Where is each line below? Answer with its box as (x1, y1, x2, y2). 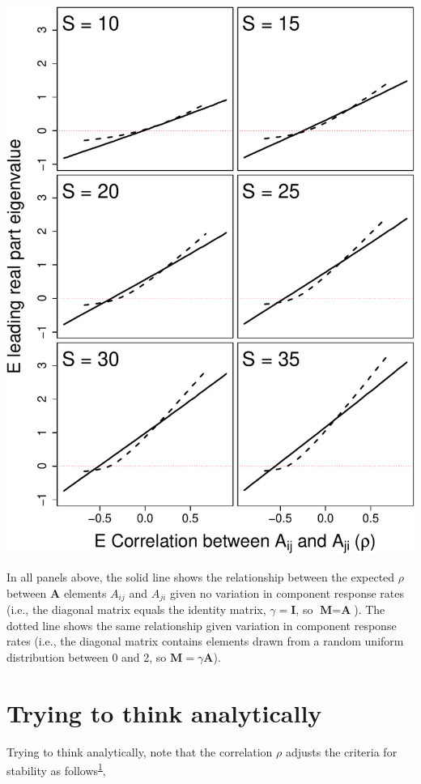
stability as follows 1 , (6, 760, 106, 778)
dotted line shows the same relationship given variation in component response (6, 616, 397, 633)
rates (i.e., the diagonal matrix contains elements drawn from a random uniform (6, 633, 404, 650)
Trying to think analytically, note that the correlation (6, 743, 273, 760)
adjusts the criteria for (285, 743, 398, 760)
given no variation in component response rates (170, 584, 405, 601)
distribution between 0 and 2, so (6, 648, 167, 665)
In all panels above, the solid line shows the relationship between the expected (6, 568, 395, 585)
